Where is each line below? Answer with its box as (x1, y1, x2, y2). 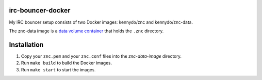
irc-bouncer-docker (9, 6, 70, 14)
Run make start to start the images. (21, 67, 96, 72)
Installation (9, 40, 44, 49)
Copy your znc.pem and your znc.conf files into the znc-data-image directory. (21, 53, 182, 59)
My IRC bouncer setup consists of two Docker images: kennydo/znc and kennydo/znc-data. (9, 19, 193, 25)
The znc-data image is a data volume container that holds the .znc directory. (9, 28, 164, 34)
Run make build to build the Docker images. (21, 60, 112, 66)
